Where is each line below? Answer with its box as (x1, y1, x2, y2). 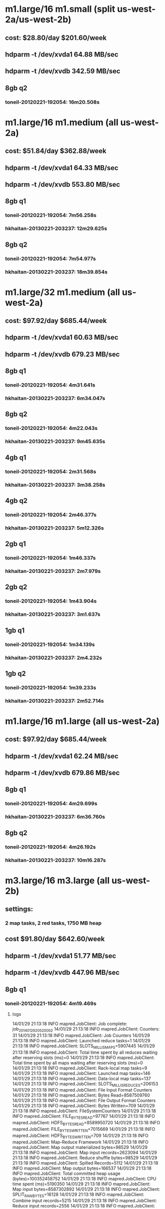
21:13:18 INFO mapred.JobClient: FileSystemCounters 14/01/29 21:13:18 (12, 1108, 156, 1114)
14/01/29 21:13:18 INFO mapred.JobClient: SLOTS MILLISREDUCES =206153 (12, 1081, 159, 1088)
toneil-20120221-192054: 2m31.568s (5, 468, 97, 475)
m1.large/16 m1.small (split (5, 3, 116, 15)
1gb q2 (5, 669, 26, 677)
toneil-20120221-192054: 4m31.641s (5, 382, 96, 389)
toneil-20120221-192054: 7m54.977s (5, 255, 96, 262)
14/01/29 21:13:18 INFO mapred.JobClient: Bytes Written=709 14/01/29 (12, 1103, 155, 1109)
